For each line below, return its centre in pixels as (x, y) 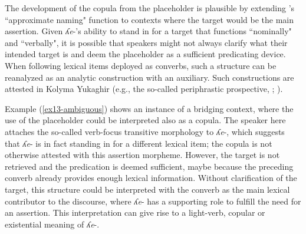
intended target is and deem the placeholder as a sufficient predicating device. (145, 54)
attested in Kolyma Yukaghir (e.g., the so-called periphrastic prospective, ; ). (144, 89)
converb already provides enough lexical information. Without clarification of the (151, 178)
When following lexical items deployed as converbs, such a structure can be (141, 65)
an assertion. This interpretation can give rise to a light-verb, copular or (135, 212)
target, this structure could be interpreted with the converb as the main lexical (147, 189)
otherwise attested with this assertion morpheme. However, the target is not (142, 155)
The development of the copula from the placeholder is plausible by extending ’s (150, 8)
